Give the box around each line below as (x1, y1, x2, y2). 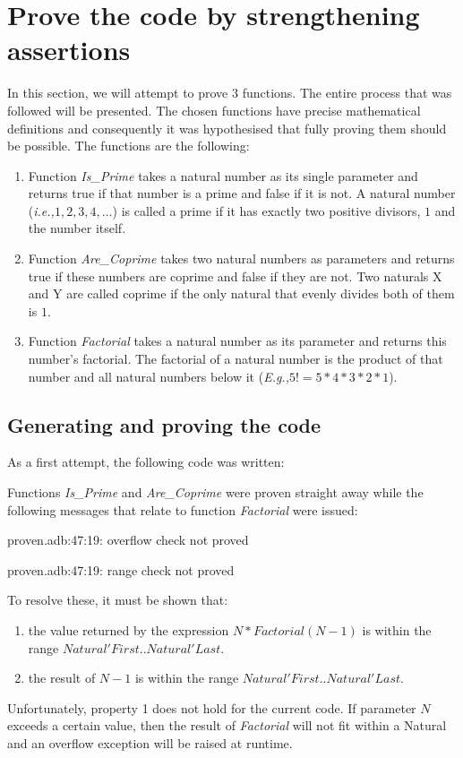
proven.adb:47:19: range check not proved (7, 560, 235, 579)
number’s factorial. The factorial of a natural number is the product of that (28, 349, 443, 368)
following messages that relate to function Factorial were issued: (7, 500, 358, 519)
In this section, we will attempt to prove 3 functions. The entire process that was (7, 83, 452, 102)
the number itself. (28, 219, 126, 237)
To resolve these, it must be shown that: (7, 590, 228, 609)
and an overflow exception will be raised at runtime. (7, 733, 293, 752)
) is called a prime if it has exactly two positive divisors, (112, 201, 421, 220)
